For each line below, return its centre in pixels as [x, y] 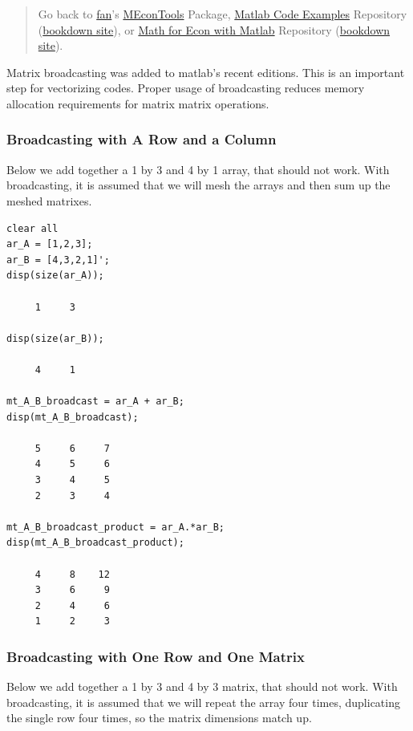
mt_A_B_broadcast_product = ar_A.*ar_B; [116, 527]
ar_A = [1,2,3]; [50, 244]
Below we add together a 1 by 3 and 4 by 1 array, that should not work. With [198, 169]
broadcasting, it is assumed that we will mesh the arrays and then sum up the [198, 185]
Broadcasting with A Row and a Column [142, 139]
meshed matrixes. [49, 200]
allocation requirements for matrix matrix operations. [138, 103]
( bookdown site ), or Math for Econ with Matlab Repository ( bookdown [214, 29]
